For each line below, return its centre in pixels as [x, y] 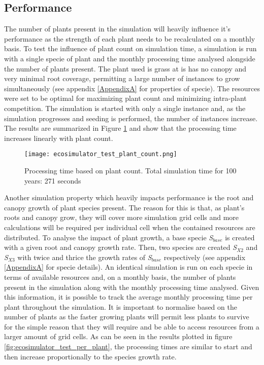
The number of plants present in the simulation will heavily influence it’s [118, 29]
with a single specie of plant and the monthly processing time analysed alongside [130, 58]
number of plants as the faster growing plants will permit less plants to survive [127, 317]
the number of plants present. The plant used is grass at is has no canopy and [125, 68]
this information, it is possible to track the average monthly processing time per [128, 297]
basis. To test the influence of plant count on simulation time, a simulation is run [130, 48]
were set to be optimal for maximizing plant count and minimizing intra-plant [125, 98]
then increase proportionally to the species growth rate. [90, 356]
